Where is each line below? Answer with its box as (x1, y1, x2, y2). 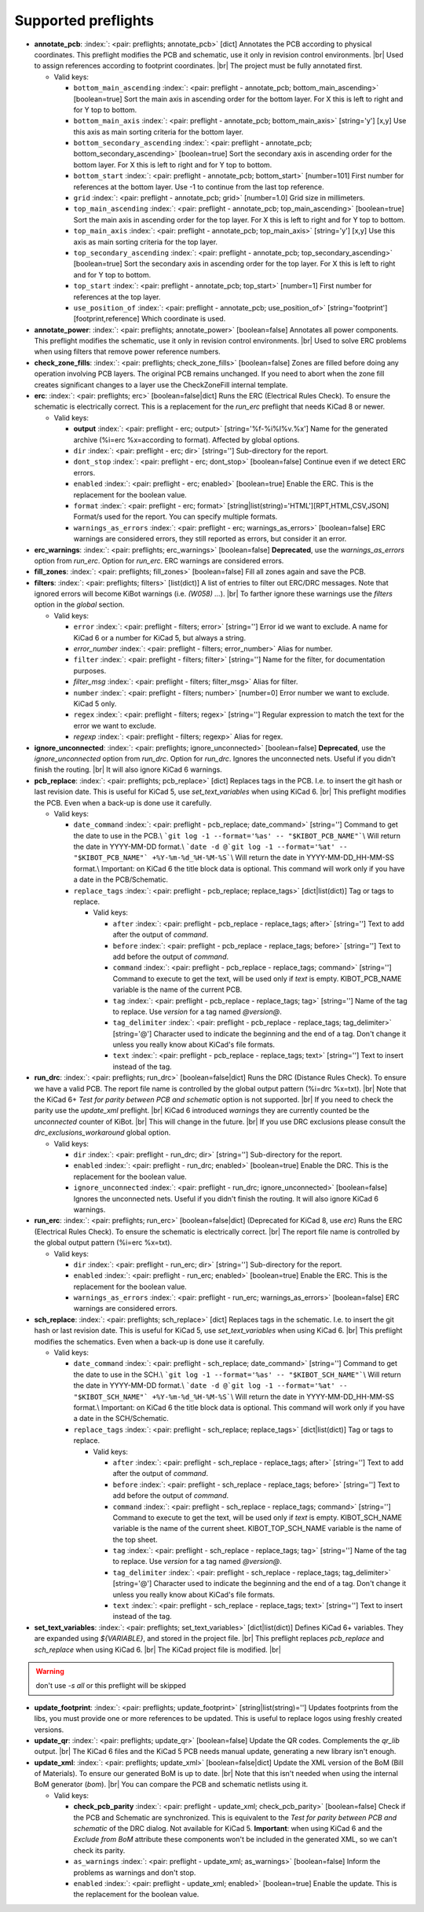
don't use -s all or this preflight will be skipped (35, 1681, 186, 1690)
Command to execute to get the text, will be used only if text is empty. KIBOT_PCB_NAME (112, 974, 402, 983)
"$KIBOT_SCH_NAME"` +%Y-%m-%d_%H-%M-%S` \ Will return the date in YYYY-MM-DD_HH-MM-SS (73, 1392, 395, 1401)
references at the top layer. (73, 292, 161, 302)
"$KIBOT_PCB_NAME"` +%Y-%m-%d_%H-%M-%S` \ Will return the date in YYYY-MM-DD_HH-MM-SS (73, 853, 395, 862)
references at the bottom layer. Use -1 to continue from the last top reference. (73, 182, 325, 192)
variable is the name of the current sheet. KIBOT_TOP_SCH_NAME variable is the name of (112, 1524, 402, 1533)
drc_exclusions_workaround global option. (34, 1128, 171, 1137)
